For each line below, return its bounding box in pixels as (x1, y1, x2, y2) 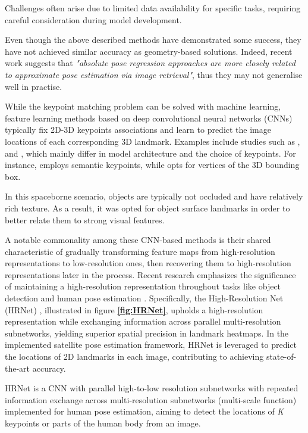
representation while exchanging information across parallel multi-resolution (5, 315, 281, 328)
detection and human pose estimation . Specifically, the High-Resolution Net (5, 292, 284, 304)
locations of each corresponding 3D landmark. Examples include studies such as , (5, 135, 300, 147)
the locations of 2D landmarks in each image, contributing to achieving (5, 350, 264, 363)
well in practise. (5, 80, 62, 92)
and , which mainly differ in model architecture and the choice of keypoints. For (5, 147, 296, 159)
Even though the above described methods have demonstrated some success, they (5, 33, 301, 46)
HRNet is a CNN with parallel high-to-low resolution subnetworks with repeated (5, 382, 298, 394)
